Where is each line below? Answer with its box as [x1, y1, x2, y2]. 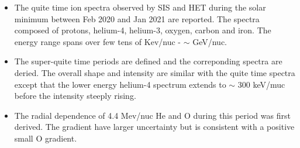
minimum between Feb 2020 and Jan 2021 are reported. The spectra [14, 12, 260, 25]
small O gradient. [14, 132, 77, 144]
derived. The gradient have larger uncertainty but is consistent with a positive [14, 121, 295, 133]
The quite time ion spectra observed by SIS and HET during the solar [14, 1, 266, 13]
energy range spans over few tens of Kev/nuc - [14, 35, 181, 47]
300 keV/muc [237, 78, 285, 90]
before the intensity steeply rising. [14, 90, 136, 102]
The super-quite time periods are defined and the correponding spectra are [14, 55, 282, 67]
